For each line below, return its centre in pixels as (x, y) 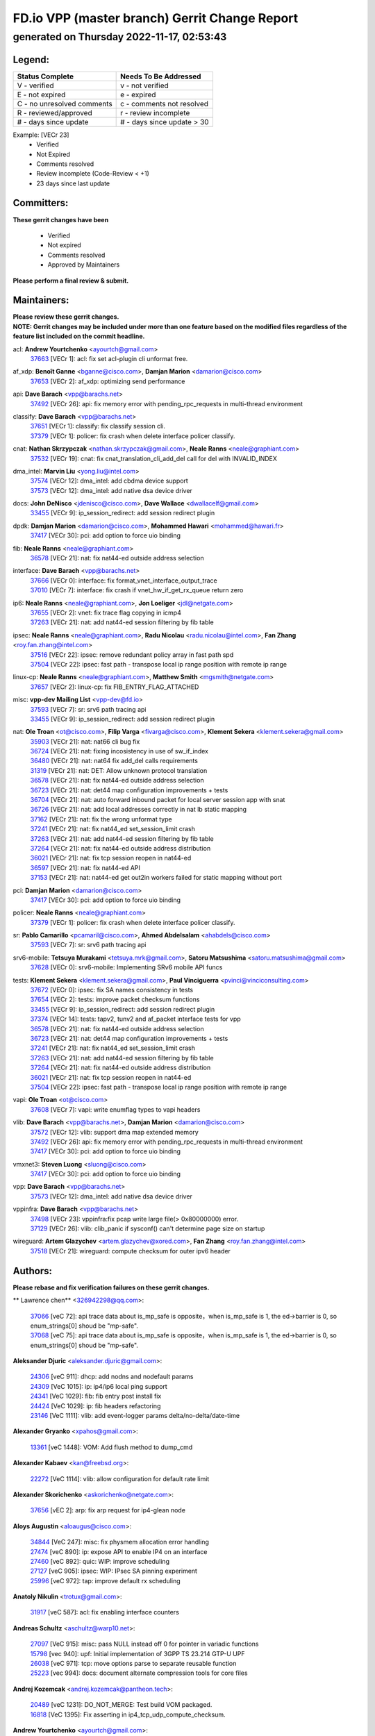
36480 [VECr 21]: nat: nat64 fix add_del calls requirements (114, 761)
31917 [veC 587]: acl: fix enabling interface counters (105, 1612)
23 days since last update (73, 183)
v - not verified (145, 85)
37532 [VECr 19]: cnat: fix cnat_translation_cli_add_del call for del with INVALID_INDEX (154, 458)
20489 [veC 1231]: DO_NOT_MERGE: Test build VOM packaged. (121, 1705)
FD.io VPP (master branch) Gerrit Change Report (156, 18)
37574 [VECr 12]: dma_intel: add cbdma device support (109, 481)
